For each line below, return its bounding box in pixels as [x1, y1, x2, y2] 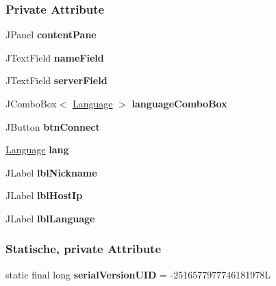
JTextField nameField [5, 50, 104, 64]
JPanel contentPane [5, 27, 97, 42]
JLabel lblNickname [5, 165, 97, 179]
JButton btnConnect [5, 119, 100, 133]
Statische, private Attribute [5, 240, 162, 257]
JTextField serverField [5, 73, 108, 88]
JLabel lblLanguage [5, 211, 95, 225]
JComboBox [5, 96, 57, 110]
